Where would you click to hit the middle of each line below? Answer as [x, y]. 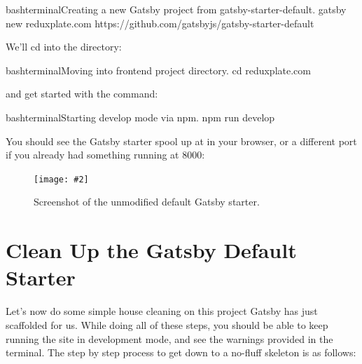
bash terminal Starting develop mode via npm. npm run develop [140, 117]
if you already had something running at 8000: [105, 155]
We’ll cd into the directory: [64, 47]
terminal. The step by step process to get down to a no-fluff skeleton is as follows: [181, 352]
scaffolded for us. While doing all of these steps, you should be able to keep [167, 324]
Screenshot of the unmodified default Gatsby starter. [147, 202]
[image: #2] [61, 179]
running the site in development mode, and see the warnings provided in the [169, 338]
